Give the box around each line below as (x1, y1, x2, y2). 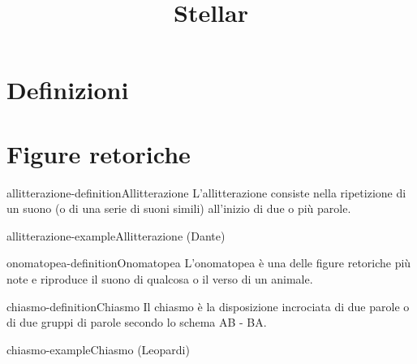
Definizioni (6, 73, 129, 106)
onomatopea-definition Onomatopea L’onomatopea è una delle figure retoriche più (6, 254, 411, 271)
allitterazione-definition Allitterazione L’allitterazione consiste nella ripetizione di (6, 184, 406, 201)
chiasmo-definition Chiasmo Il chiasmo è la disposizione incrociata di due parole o (6, 297, 410, 314)
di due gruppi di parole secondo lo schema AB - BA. (6, 314, 267, 331)
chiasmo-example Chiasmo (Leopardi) (6, 340, 190, 357)
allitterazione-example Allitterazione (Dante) (6, 227, 226, 244)
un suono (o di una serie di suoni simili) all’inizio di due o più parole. (6, 200, 351, 217)
